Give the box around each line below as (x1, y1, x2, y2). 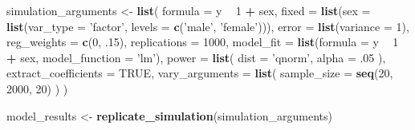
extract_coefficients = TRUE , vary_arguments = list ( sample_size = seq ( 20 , (6, 65, 393, 81)
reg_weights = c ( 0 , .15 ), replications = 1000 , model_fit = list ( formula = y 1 (6, 33, 399, 50)
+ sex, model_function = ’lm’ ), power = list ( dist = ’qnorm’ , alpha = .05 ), (6, 49, 386, 65)
